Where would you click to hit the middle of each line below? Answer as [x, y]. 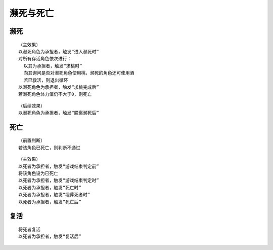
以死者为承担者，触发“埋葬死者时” [54, 195]
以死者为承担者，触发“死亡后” [50, 202]
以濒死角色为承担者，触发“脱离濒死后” [59, 113]
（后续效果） [32, 106]
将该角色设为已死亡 [38, 173]
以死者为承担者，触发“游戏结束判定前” [59, 166]
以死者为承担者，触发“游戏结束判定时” [59, 181]
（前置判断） [32, 140]
